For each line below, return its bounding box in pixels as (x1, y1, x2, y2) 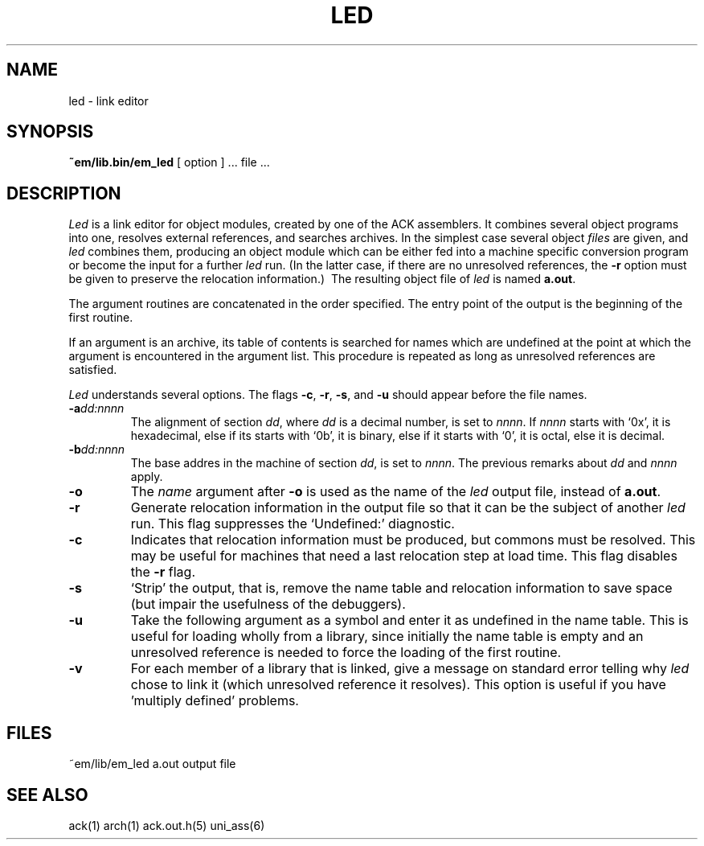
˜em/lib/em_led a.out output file (68, 757, 236, 771)
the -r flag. (130, 564, 196, 581)
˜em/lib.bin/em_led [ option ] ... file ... (68, 155, 270, 170)
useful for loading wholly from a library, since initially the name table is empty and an (130, 628, 644, 645)
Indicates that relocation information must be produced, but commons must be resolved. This (130, 532, 696, 548)
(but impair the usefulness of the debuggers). (130, 596, 406, 613)
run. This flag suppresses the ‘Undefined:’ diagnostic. (130, 515, 455, 532)
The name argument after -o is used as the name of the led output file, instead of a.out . (130, 483, 661, 500)
